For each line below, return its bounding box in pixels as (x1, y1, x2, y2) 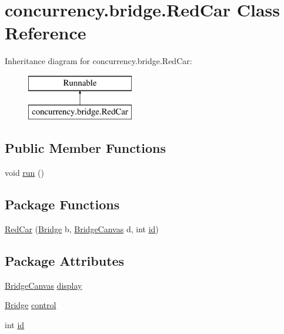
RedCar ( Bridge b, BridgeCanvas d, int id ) (5, 223, 159, 235)
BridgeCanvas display (5, 279, 82, 291)
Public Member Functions (5, 139, 166, 157)
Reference (5, 21, 86, 45)
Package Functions (5, 195, 120, 213)
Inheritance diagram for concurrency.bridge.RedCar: (5, 55, 192, 67)
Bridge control (5, 299, 56, 311)
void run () (5, 166, 44, 179)
